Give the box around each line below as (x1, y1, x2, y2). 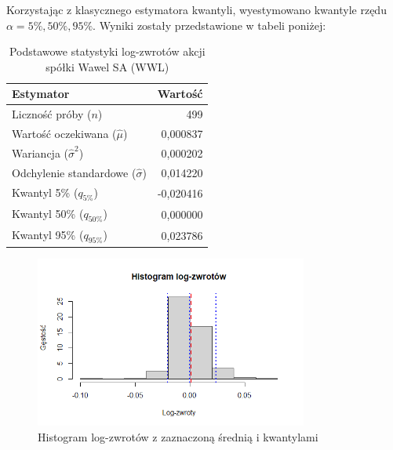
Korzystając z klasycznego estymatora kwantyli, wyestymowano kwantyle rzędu (6, 2, 387, 17)
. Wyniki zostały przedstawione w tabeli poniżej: (93, 16, 326, 33)
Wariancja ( (12, 144, 69, 161)
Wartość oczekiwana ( (12, 125, 117, 142)
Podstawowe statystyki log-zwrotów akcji (9, 43, 206, 60)
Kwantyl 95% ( (12, 226, 84, 242)
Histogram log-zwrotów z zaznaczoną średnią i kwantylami (38, 428, 318, 445)
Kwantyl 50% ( (12, 205, 84, 221)
